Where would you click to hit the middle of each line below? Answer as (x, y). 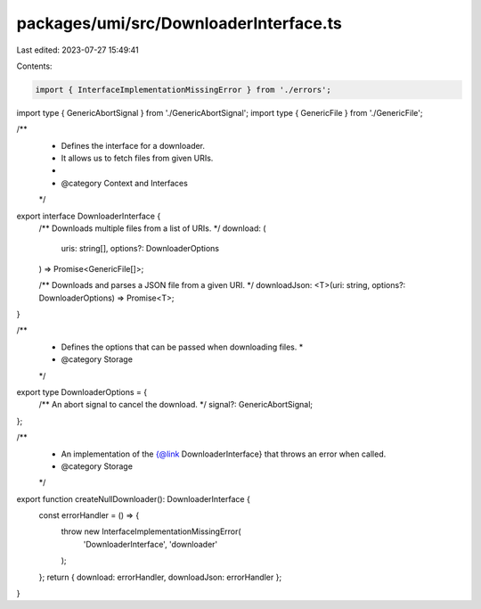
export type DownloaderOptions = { (82, 391)
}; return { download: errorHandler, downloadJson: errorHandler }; (160, 577)
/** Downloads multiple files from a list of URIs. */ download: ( (152, 228)
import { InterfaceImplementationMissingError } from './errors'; (183, 90)
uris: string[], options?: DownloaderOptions (140, 249)
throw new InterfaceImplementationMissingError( (151, 531)
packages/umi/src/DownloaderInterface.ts (179, 23)
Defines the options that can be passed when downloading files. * (182, 347)
